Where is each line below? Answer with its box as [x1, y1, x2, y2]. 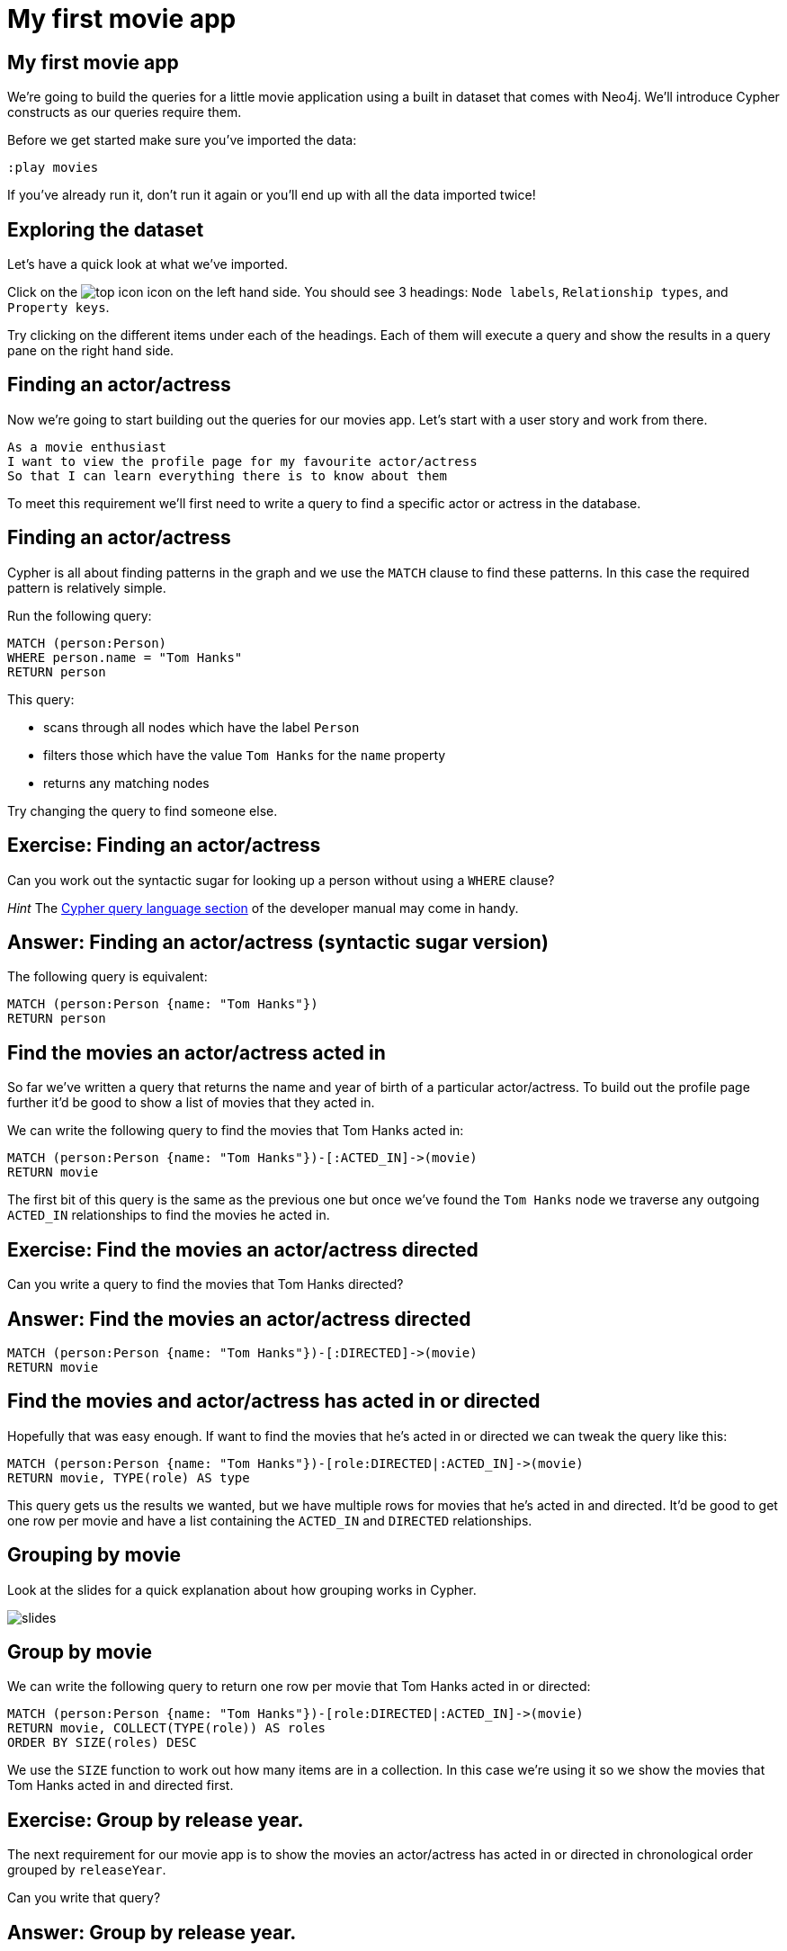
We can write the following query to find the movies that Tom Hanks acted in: [7, 1123, 464, 1139]
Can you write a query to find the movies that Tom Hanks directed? [7, 1276, 404, 1293]
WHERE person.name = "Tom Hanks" [7, 649, 243, 665]
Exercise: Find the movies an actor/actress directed [7, 1238, 478, 1261]
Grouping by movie [7, 1544, 181, 1567]
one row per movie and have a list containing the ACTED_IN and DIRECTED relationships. [7, 1512, 532, 1528]
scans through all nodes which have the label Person [43, 719, 360, 735]
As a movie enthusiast [7, 439, 167, 454]
